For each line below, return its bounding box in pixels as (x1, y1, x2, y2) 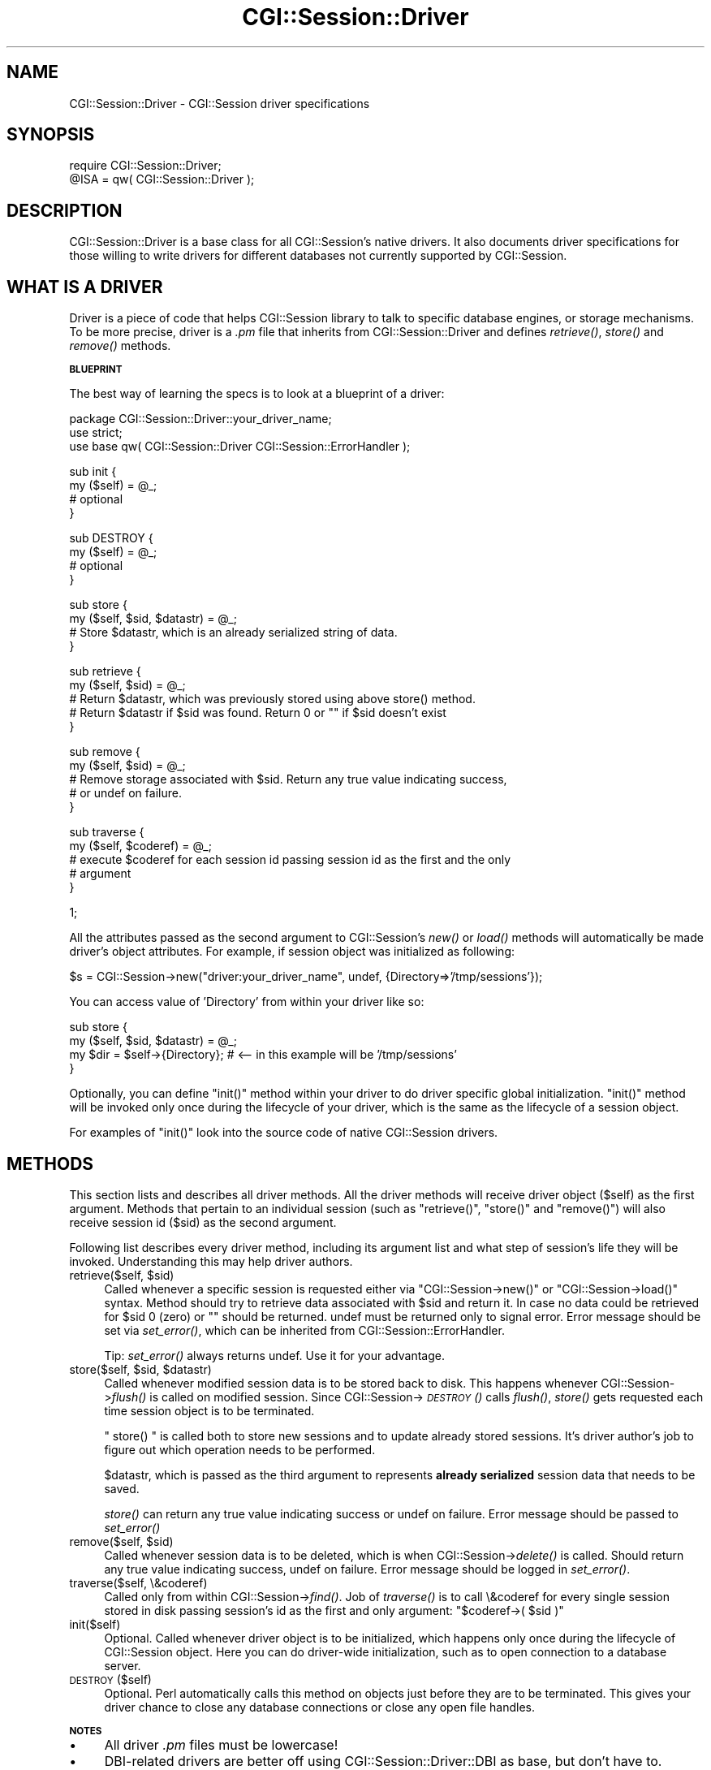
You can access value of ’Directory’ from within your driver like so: (69, 995, 424, 1009)
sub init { (69, 464, 117, 479)
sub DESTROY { (69, 531, 153, 546)
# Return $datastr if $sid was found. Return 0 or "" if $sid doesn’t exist (69, 706, 446, 720)
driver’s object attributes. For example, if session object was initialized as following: (69, 944, 515, 959)
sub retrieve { (69, 664, 141, 679)
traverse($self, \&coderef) (69, 1575, 208, 1590)
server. (104, 1658, 141, 1673)
